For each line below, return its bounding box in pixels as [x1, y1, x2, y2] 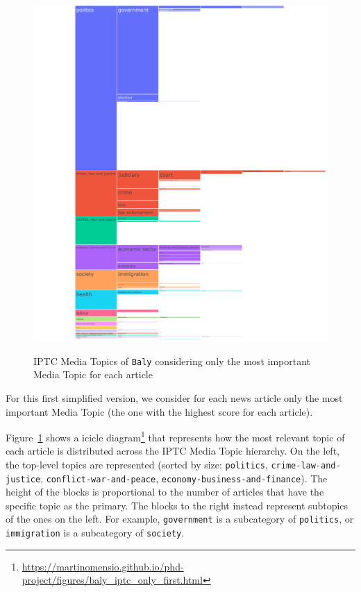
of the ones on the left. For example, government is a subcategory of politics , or [6, 511, 354, 526]
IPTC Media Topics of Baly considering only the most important [33, 353, 310, 368]
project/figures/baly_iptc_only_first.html [22, 573, 203, 587]
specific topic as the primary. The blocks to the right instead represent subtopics [6, 498, 349, 512]
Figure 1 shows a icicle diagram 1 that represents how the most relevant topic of [6, 428, 345, 444]
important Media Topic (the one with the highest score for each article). [6, 404, 313, 418]
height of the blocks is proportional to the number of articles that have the [6, 484, 324, 499]
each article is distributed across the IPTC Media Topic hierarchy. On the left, [6, 443, 339, 458]
